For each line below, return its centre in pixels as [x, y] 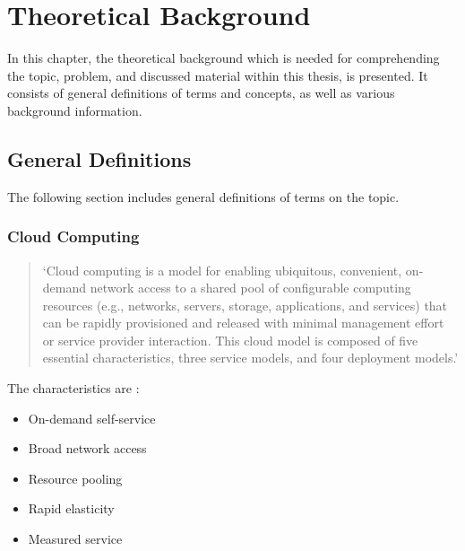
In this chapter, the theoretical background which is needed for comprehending [224, 58]
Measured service [75, 539]
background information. [75, 110]
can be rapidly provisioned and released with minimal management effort [243, 323]
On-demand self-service [92, 418]
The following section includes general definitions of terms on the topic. [203, 196]
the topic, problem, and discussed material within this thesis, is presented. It [218, 75]
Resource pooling [75, 478]
